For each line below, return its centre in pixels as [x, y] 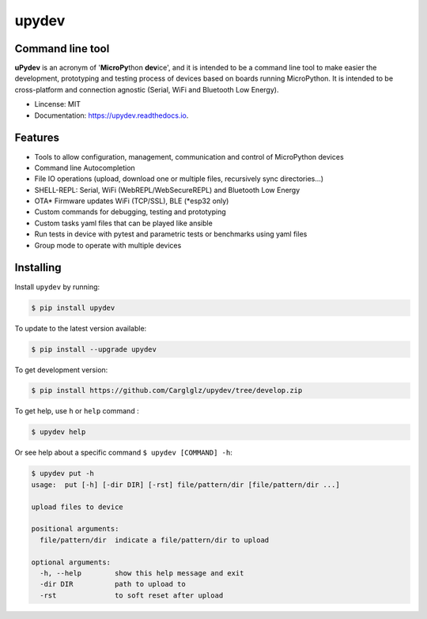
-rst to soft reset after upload [132, 595]
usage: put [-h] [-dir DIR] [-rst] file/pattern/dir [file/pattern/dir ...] [185, 485]
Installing [38, 268]
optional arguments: [71, 562]
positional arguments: [75, 529]
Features [37, 138]
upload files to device [77, 507]
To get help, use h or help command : [77, 411]
